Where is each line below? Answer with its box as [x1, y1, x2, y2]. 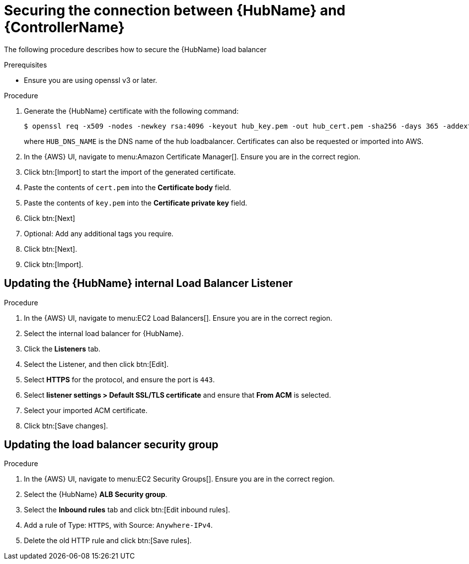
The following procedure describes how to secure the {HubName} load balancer [4, 45, 267, 54]
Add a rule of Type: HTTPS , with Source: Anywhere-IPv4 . [24, 521, 213, 530]
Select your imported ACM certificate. [24, 406, 148, 415]
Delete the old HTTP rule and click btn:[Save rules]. [24, 536, 192, 545]
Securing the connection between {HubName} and [4, 2, 346, 19]
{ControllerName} [4, 19, 125, 36]
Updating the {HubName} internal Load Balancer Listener [4, 277, 293, 290]
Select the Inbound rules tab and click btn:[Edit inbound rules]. [24, 505, 230, 514]
